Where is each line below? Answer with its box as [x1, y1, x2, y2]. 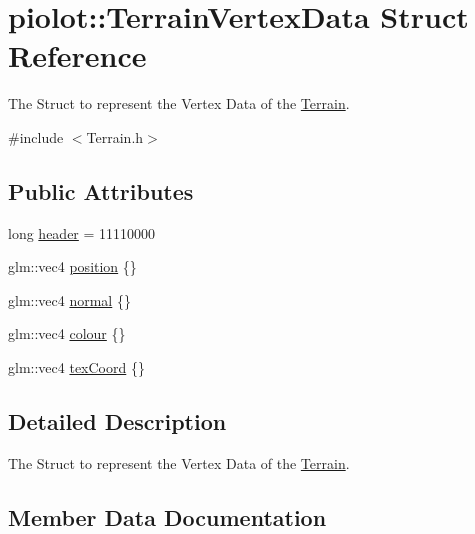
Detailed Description [8, 406, 227, 437]
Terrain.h [86, 126, 144, 147]
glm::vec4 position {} [8, 256, 137, 277]
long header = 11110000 [8, 222, 156, 243]
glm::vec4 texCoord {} [8, 357, 145, 378]
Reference [8, 35, 147, 76]
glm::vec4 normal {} [8, 289, 131, 310]
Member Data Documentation [8, 501, 327, 532]
